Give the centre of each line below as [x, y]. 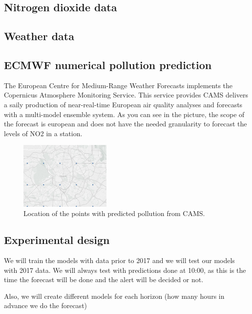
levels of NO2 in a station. [43, 133]
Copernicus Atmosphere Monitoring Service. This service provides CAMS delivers [126, 95]
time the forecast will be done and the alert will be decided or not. [104, 279]
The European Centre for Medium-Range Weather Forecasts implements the [118, 85]
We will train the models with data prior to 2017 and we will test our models [119, 260]
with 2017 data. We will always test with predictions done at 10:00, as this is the [125, 270]
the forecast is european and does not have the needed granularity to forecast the [126, 124]
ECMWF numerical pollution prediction [108, 64]
